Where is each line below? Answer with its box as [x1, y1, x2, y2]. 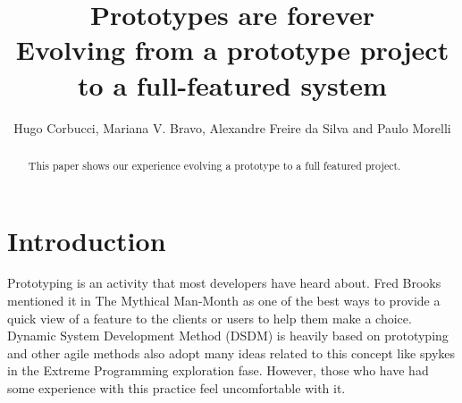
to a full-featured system [78, 66, 387, 103]
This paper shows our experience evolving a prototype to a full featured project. [28, 157, 401, 172]
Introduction [7, 222, 166, 258]
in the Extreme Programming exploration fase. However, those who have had [7, 361, 429, 380]
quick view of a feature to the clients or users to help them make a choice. [7, 308, 412, 327]
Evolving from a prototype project [15, 31, 449, 68]
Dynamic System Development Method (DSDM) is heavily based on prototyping [7, 326, 449, 345]
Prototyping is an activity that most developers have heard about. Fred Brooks [7, 273, 441, 292]
